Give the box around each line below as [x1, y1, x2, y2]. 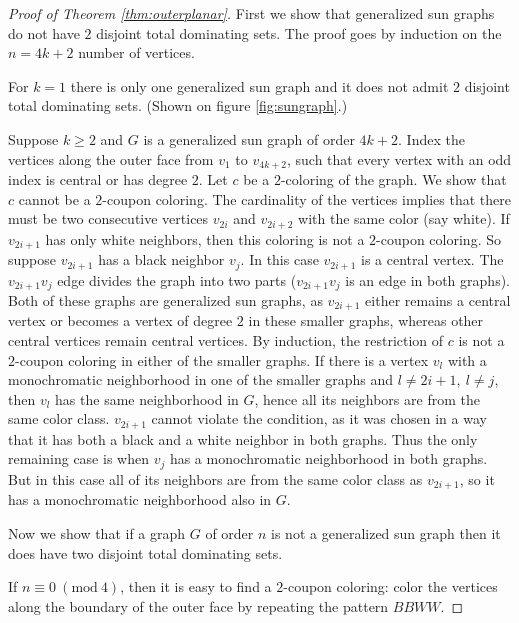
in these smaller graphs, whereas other [248, 310, 484, 331]
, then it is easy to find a [120, 576, 272, 597]
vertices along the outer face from [8, 148, 214, 169]
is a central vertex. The [361, 249, 504, 270]
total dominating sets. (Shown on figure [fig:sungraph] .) [8, 95, 348, 116]
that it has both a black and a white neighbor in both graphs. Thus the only [8, 428, 478, 449]
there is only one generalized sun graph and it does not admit [70, 75, 449, 96]
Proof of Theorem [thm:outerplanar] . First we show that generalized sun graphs [8, 3, 495, 23]
